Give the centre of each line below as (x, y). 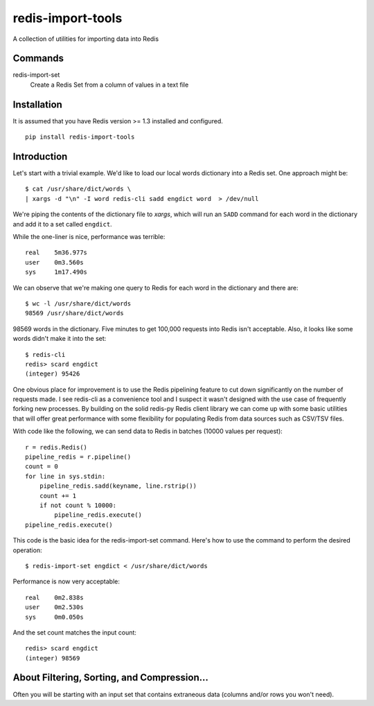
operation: (27, 550)
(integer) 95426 (53, 374)
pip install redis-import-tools (80, 137)
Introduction (40, 156)
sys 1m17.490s (56, 272)
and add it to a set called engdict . (62, 224)
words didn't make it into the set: (60, 339)
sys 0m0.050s (54, 617)
